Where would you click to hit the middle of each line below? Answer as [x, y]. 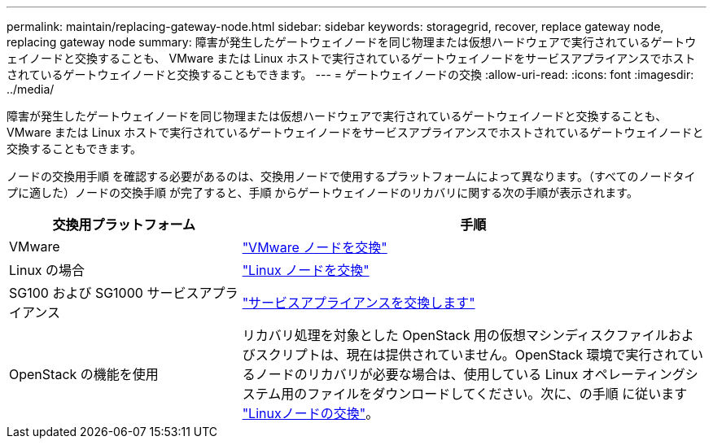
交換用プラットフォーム [124, 225]
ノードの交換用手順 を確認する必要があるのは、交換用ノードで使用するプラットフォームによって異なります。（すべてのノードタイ [351, 176]
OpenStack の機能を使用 [84, 374]
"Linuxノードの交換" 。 [311, 413]
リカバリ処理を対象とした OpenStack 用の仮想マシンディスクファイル [455, 335]
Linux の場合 [47, 270]
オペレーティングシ [640, 374]
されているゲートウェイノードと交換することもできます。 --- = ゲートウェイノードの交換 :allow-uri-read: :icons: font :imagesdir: [350, 74]
